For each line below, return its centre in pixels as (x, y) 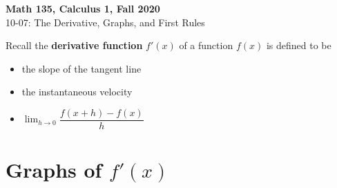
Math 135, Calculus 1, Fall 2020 (83, 8)
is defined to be (299, 45)
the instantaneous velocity (77, 92)
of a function (206, 45)
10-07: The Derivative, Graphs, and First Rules (105, 22)
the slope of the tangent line (81, 68)
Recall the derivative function (74, 45)
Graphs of (54, 170)
